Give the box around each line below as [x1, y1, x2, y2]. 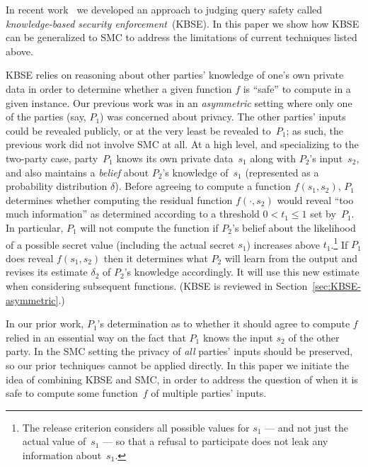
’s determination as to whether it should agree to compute [97, 316, 350, 331]
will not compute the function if [80, 220, 219, 235]
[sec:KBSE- [312, 278, 361, 293]
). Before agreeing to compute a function [115, 179, 291, 193]
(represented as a [245, 164, 319, 179]
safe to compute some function [6, 386, 138, 400]
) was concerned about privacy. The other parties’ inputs [100, 109, 346, 124]
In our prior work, [6, 316, 84, 331]
